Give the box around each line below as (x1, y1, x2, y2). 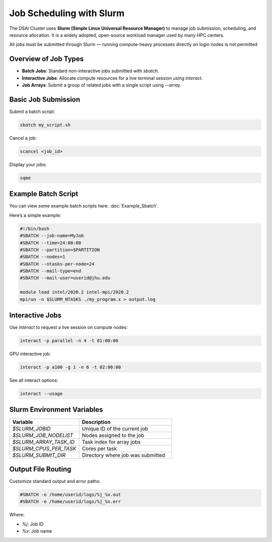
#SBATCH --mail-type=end (20, 268, 82, 274)
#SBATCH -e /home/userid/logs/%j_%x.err (20, 499, 121, 505)
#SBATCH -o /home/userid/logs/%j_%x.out (20, 492, 121, 498)
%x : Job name (22, 528, 52, 534)
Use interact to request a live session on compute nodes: (9, 324, 128, 331)
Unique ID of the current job (82, 425, 149, 432)
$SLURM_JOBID (12, 425, 51, 432)
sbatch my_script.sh (20, 122, 71, 128)
